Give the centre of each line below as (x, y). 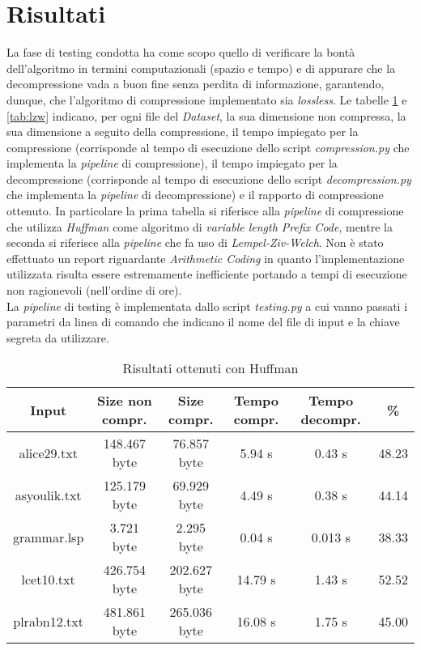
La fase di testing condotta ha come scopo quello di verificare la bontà (181, 52)
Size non (125, 401)
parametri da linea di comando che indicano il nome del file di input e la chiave (203, 322)
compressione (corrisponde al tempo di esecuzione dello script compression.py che (208, 147)
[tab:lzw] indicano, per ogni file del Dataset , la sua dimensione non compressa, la (206, 115)
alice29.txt (48, 452)
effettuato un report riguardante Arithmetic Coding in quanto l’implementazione (206, 258)
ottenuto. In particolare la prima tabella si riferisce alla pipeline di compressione (205, 211)
